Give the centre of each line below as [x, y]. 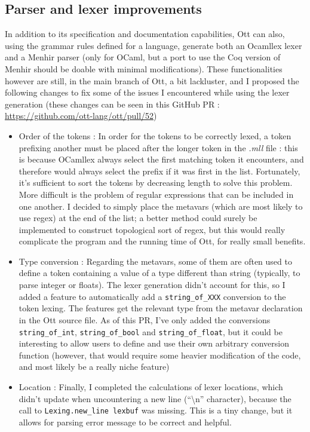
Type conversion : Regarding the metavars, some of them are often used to [155, 261]
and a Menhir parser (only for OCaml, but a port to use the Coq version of [143, 57]
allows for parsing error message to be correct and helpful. [125, 422]
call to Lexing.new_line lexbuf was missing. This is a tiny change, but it [156, 410]
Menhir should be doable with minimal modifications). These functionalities [144, 68]
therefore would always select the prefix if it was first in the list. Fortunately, [159, 171]
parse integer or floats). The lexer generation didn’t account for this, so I [152, 285]
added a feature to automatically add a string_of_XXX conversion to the [152, 296]
